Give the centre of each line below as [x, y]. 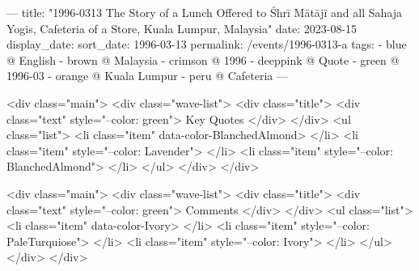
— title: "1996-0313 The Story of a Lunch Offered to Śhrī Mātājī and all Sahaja [204, 12]
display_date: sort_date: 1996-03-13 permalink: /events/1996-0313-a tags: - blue [207, 44]
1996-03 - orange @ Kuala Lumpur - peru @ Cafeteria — [148, 76]
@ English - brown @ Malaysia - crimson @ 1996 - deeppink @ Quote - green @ [203, 59]
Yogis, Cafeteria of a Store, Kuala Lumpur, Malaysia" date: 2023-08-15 [182, 28]
